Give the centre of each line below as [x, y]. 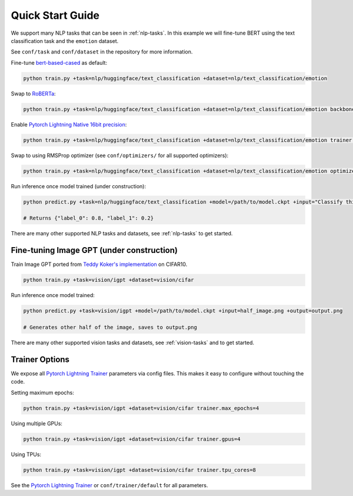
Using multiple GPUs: [37, 423]
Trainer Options [40, 359]
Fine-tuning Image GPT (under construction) [94, 250]
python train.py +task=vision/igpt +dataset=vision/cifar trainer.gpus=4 [132, 439]
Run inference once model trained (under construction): [79, 186]
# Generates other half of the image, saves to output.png [110, 327]
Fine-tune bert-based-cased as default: [59, 62]
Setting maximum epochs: [43, 392]
